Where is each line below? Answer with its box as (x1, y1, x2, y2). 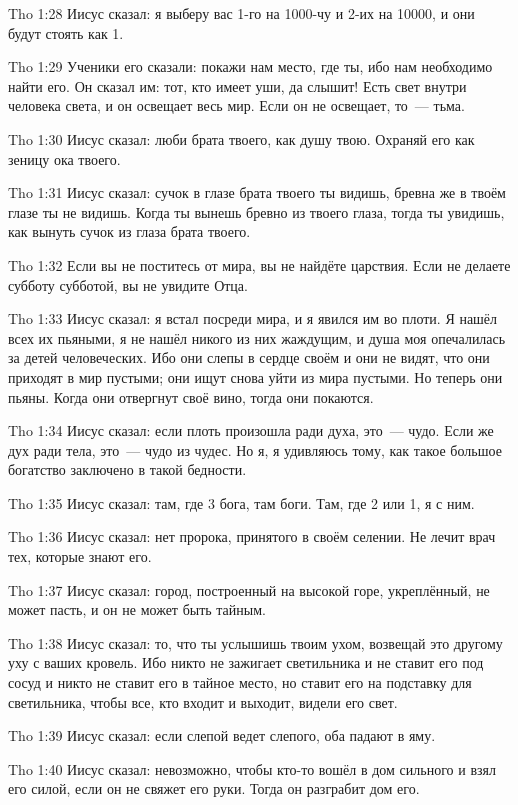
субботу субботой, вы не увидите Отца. (8, 274, 248, 295)
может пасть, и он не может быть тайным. (8, 599, 266, 620)
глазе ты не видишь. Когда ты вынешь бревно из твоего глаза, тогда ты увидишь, (8, 201, 505, 222)
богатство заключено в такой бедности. (8, 459, 247, 480)
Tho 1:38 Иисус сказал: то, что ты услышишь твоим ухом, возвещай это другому (8, 632, 503, 653)
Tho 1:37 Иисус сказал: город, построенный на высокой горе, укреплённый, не (8, 579, 490, 600)
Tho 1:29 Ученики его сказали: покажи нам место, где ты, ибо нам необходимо (8, 56, 493, 77)
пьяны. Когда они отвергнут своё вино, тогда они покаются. (8, 386, 374, 407)
